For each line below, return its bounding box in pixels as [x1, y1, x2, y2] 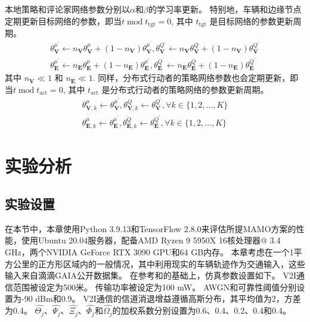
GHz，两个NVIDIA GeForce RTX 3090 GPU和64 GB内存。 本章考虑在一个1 [5, 245, 294, 258]
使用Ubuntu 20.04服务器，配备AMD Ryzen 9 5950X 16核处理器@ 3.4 [21, 234, 281, 246]
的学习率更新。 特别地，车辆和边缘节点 [148, 3, 302, 15]
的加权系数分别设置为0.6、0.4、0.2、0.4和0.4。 [112, 304, 291, 317]
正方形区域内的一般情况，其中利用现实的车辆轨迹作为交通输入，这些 [38, 257, 305, 270]
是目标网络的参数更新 [209, 14, 293, 27]
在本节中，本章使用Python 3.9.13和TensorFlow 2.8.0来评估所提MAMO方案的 [5, 222, 296, 235]
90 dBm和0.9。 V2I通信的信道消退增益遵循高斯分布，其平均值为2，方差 [24, 292, 301, 305]
